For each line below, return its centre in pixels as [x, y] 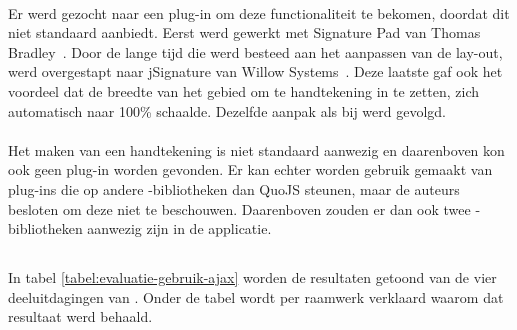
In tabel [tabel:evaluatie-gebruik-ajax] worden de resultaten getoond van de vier [252, 277]
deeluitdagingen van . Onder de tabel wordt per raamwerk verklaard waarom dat [256, 296]
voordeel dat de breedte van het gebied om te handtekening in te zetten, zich [243, 90]
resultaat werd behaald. [80, 316]
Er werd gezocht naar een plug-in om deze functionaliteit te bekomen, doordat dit [259, 12]
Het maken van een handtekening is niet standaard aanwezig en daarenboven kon [256, 149]
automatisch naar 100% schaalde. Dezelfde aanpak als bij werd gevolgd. [227, 110]
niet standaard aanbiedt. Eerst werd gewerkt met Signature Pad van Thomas [244, 32]
